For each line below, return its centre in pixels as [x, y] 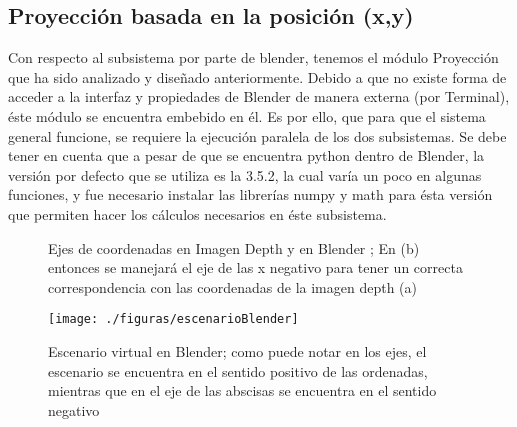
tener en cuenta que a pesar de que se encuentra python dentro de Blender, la [246, 155]
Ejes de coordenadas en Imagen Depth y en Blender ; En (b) [234, 247]
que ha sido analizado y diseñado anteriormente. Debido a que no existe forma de [257, 76]
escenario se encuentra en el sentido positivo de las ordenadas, [238, 370]
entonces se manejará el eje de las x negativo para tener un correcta [255, 267]
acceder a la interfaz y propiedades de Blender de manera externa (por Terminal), [259, 96]
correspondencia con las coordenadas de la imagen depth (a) [233, 286]
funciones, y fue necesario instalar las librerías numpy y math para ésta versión [250, 194]
